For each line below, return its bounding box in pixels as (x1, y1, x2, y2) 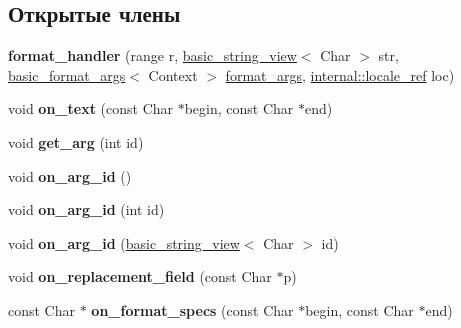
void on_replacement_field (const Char (8, 266, 272, 287)
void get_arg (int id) (8, 131, 144, 152)
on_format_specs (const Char (91, 299, 294, 320)
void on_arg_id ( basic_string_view (8, 232, 240, 253)
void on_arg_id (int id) (8, 199, 165, 220)
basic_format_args (8, 64, 126, 85)
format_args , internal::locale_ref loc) (225, 64, 455, 85)
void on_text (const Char (8, 98, 174, 119)
